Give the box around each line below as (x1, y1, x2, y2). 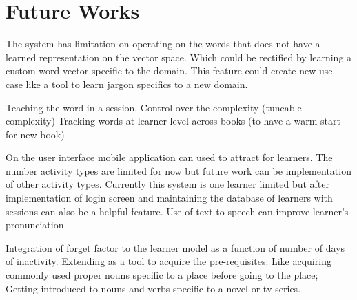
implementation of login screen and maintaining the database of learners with (6, 191, 333, 205)
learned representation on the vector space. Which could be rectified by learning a (6, 50, 352, 64)
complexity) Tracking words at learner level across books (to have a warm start (6, 114, 340, 128)
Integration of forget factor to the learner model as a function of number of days (6, 240, 345, 255)
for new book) (6, 127, 65, 141)
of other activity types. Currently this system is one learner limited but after (6, 177, 330, 191)
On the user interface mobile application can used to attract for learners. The (6, 150, 333, 164)
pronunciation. (6, 217, 67, 232)
